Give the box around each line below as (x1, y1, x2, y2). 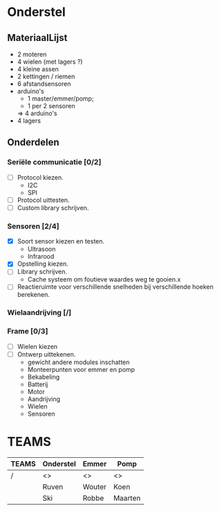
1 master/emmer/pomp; (27, 94, 94, 103)
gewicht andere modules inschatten (27, 358, 130, 366)
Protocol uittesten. (17, 196, 70, 204)
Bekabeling (27, 373, 60, 381)
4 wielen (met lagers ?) (17, 58, 83, 66)
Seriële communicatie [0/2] (7, 157, 102, 167)
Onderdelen (7, 137, 60, 148)
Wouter (82, 481, 107, 491)
